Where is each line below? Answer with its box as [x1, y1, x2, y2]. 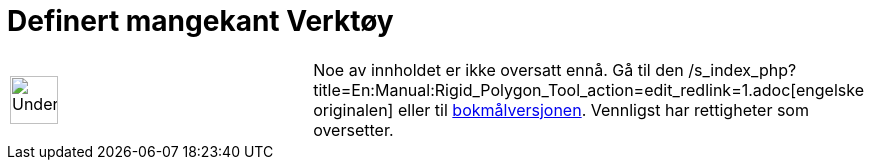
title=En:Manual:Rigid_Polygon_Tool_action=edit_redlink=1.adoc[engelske [313, 79, 864, 100]
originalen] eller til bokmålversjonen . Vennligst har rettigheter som [313, 99, 809, 120]
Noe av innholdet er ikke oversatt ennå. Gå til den [313, 59, 684, 80]
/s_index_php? [688, 59, 797, 80]
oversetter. [313, 119, 394, 140]
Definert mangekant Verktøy [7, 4, 394, 38]
